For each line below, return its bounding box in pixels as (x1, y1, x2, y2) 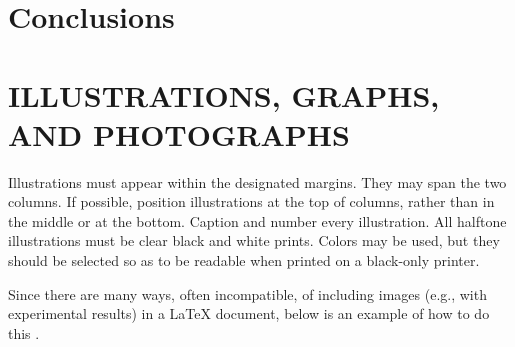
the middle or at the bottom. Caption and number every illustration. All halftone (8, 210, 507, 231)
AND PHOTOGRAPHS (8, 113, 350, 154)
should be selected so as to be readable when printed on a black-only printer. (8, 250, 480, 271)
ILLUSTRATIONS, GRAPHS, (8, 74, 440, 115)
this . (8, 322, 40, 343)
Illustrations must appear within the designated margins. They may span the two (8, 171, 507, 192)
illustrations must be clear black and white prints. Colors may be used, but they (8, 230, 500, 251)
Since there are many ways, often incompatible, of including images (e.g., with (8, 283, 487, 304)
